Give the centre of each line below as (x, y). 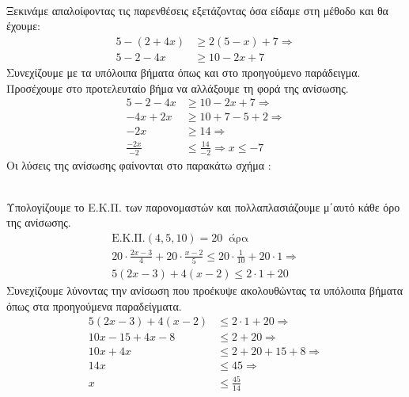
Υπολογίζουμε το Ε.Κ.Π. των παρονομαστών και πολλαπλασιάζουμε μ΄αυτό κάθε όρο (203, 206)
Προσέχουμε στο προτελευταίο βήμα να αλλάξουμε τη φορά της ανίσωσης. (178, 88)
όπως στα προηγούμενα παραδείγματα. (94, 305)
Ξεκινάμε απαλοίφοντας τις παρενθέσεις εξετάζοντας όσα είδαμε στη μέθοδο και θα (197, 10)
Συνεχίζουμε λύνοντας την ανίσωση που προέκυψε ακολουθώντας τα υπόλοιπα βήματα (205, 290)
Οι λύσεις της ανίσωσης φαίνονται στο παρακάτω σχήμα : (139, 164)
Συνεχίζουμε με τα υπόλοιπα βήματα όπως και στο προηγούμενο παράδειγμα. (184, 73)
